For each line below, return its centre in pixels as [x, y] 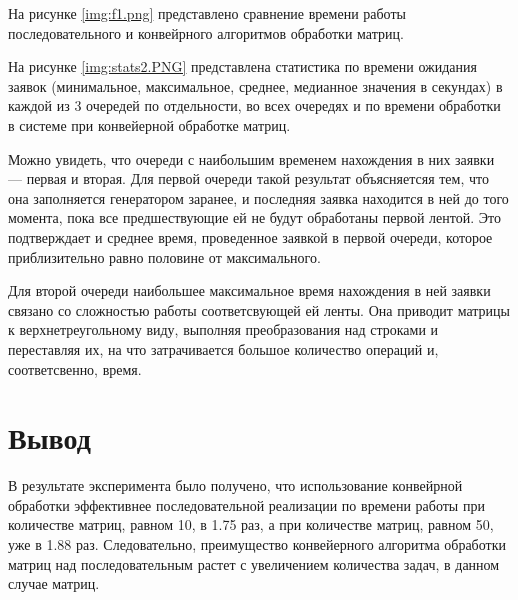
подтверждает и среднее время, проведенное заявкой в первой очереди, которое [250, 236]
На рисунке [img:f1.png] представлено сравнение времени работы [207, 13]
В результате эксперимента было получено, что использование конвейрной [235, 485]
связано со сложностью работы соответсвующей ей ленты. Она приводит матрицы [259, 309]
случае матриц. [54, 583]
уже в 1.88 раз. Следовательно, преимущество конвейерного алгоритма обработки [257, 544]
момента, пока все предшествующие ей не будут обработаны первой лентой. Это [254, 217]
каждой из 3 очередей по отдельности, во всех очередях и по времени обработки [254, 105]
